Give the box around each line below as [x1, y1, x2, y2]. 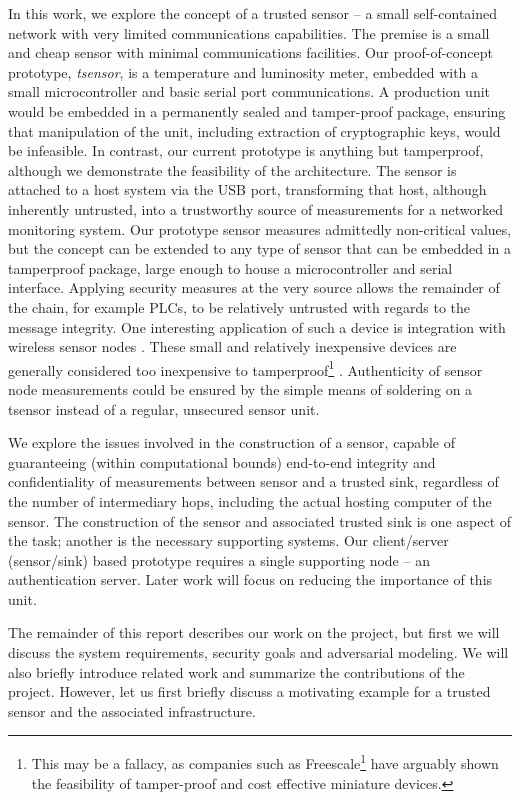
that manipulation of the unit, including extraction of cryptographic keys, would [8, 120, 501, 141]
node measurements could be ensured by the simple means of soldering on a [8, 378, 473, 399]
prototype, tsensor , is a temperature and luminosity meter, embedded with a [8, 61, 479, 82]
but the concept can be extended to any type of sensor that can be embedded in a [8, 238, 512, 259]
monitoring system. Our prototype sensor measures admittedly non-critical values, [8, 218, 512, 239]
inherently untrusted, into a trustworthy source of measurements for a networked [8, 198, 503, 219]
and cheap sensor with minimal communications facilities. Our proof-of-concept [8, 42, 493, 63]
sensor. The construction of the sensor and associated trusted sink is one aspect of [8, 510, 512, 531]
